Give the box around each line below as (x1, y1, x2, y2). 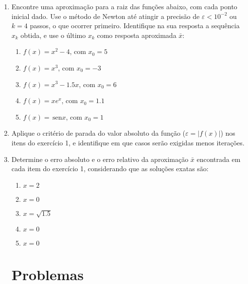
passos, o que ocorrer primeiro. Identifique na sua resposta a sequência (30, 20, 240, 31)
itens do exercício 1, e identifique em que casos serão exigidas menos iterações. (11, 137, 245, 147)
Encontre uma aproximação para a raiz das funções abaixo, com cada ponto (11, 1, 237, 11)
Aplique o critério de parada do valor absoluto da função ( (11, 128, 186, 138)
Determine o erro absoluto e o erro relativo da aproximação (11, 154, 189, 164)
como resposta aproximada (97, 30, 177, 40)
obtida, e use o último (20, 30, 86, 40)
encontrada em (196, 154, 241, 164)
